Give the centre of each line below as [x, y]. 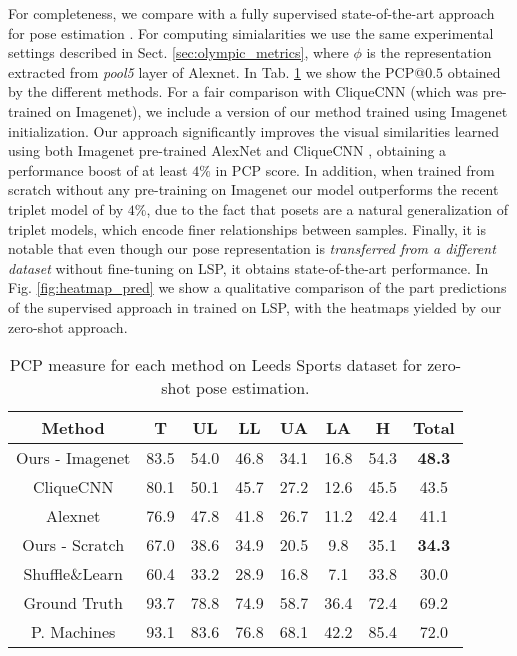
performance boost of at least [98, 169]
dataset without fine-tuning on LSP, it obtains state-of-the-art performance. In [248, 267]
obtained [474, 71]
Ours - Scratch [73, 545]
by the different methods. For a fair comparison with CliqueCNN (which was [243, 91]
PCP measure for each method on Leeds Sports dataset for [215, 365]
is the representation [429, 52]
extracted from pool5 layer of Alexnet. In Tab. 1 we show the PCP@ [217, 71]
